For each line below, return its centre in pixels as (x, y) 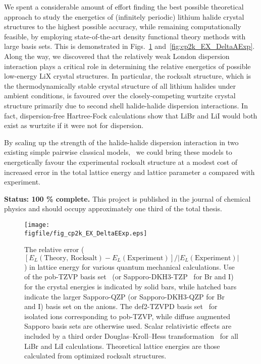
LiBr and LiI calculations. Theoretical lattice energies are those (122, 346)
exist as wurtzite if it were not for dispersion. (74, 125)
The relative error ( (54, 249)
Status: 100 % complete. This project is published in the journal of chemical (127, 198)
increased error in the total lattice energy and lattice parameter (102, 172)
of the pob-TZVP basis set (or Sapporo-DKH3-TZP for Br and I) (129, 277)
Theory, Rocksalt (71, 258)
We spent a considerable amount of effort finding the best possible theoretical (124, 7)
